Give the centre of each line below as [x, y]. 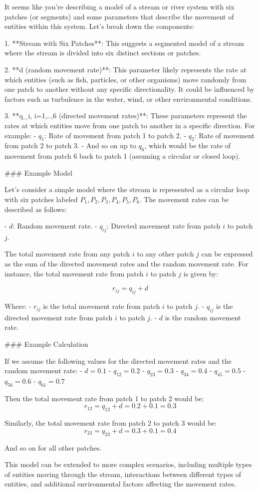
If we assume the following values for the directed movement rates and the [118, 361]
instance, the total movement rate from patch [74, 273]
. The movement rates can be [184, 199]
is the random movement [203, 317]
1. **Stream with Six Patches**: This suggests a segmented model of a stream [124, 43]
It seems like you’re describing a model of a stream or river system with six [120, 6]
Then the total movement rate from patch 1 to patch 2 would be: [104, 398]
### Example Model [38, 172]
